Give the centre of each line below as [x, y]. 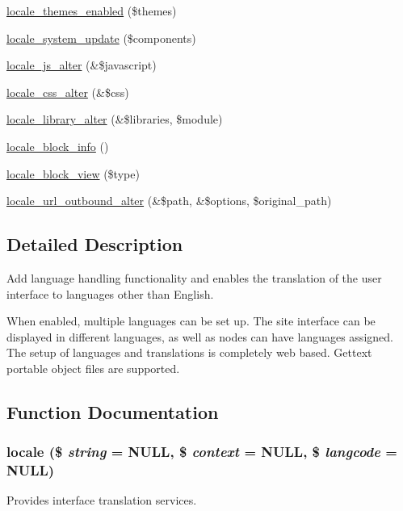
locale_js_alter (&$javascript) [82, 65]
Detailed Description [95, 244]
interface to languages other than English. [110, 293]
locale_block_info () [58, 146]
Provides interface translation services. [102, 500]
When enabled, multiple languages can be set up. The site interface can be [191, 321]
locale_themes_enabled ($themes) [92, 10]
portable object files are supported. [93, 368]
